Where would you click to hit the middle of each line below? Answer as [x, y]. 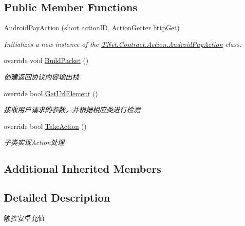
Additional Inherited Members [83, 169]
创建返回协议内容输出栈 [41, 76]
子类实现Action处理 [34, 142]
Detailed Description [57, 197]
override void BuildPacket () [46, 60]
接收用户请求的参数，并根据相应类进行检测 [72, 110]
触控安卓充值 [24, 217]
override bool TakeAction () [45, 126]
